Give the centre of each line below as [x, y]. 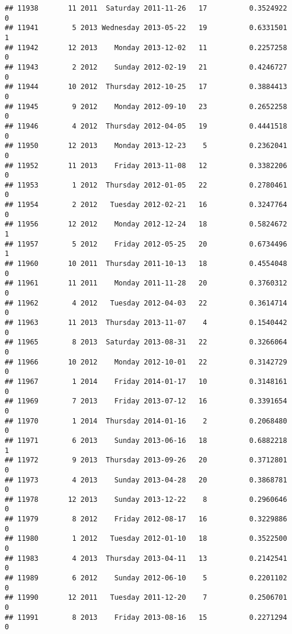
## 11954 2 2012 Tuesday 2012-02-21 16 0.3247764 [146, 205]
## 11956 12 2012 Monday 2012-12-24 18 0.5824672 [146, 224]
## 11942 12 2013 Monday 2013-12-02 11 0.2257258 [146, 47]
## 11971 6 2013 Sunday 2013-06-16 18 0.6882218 [146, 440]
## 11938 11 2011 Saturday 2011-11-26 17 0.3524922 [146, 8]
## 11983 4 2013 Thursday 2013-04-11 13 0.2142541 [146, 558]
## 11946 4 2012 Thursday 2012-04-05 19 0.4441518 [146, 126]
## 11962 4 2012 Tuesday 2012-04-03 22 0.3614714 [146, 303]
